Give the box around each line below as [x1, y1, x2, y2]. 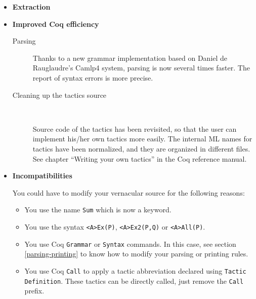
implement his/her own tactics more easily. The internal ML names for [32, 133, 252, 144]
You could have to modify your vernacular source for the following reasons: [12, 187, 245, 198]
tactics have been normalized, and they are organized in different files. [32, 143, 250, 154]
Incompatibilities [12, 170, 72, 181]
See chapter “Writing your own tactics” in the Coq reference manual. [32, 153, 247, 164]
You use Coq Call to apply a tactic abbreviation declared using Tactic [24, 265, 246, 276]
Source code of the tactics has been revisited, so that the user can [32, 123, 237, 134]
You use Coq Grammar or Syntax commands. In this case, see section [24, 238, 236, 249]
